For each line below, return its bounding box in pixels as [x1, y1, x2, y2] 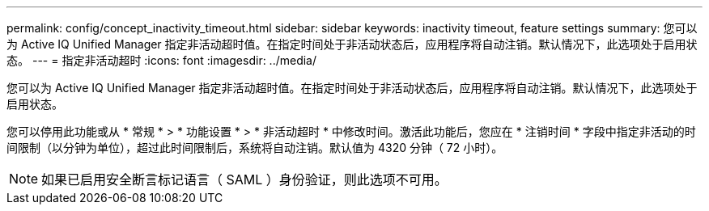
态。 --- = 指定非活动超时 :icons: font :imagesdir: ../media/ [6, 53, 317, 67]
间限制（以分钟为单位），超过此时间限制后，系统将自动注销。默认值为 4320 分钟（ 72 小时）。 [6, 141, 503, 154]
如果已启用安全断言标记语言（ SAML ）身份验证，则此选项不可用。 [41, 171, 448, 188]
